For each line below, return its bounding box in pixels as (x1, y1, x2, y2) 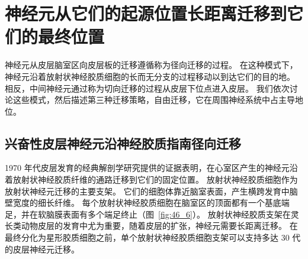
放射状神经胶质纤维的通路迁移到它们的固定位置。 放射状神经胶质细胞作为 (12, 173, 298, 186)
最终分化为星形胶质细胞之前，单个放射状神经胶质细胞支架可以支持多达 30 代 (5, 231, 301, 244)
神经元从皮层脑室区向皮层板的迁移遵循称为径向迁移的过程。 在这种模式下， (5, 59, 298, 71)
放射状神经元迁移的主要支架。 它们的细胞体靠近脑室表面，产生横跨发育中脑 (5, 184, 298, 197)
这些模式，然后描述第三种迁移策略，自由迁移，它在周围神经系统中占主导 (12, 93, 295, 106)
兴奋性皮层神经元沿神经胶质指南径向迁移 (5, 134, 241, 152)
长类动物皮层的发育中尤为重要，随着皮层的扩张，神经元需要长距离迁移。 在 (5, 219, 298, 232)
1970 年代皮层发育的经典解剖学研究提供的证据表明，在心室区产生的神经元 (5, 161, 290, 174)
